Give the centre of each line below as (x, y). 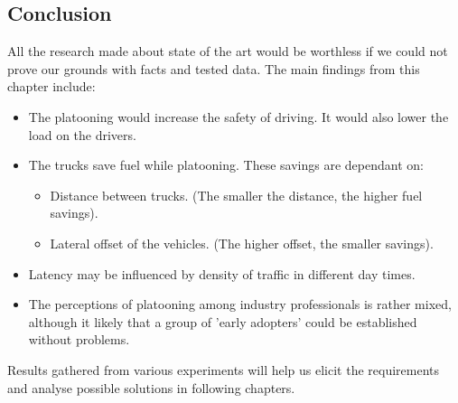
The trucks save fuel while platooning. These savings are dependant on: (226, 165)
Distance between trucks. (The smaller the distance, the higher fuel (236, 195)
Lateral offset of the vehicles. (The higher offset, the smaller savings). (242, 243)
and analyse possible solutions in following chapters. (151, 387)
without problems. (79, 339)
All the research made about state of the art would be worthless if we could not (228, 51)
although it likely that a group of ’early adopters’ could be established (223, 321)
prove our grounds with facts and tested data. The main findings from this (214, 68)
